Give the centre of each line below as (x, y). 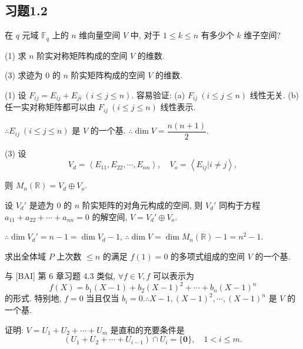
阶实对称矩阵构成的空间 (82, 55)
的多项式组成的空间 (208, 256)
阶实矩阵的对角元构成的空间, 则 (142, 205)
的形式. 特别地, (33, 298)
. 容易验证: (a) (158, 94)
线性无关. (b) (274, 94)
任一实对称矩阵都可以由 (50, 107)
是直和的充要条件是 (147, 329)
